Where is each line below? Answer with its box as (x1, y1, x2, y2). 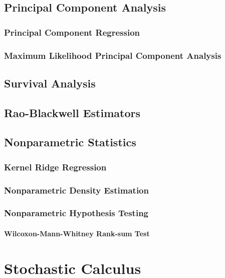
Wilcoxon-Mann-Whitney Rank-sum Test (4, 228, 150, 238)
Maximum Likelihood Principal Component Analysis (4, 49, 221, 61)
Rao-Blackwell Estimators (4, 105, 140, 120)
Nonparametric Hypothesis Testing (4, 207, 149, 219)
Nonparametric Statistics (4, 134, 136, 150)
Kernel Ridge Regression (4, 160, 107, 173)
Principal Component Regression (4, 26, 140, 38)
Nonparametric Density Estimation (4, 183, 149, 196)
